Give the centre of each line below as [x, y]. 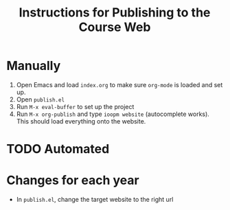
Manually [34, 66]
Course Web [115, 27]
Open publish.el [41, 99]
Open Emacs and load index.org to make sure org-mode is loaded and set [119, 84]
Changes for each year [73, 180]
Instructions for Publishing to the [115, 13]
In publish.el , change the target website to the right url [95, 200]
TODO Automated [58, 149]
